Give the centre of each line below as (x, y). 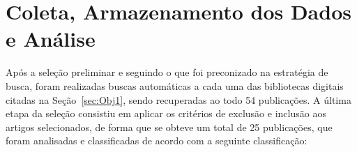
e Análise (51, 39)
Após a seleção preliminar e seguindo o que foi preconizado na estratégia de (167, 72)
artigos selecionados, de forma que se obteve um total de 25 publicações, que (169, 127)
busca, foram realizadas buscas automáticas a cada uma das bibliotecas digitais (175, 85)
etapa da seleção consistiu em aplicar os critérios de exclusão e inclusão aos (166, 113)
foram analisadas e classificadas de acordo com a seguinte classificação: (157, 140)
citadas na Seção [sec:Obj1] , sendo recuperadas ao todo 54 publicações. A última (178, 99)
